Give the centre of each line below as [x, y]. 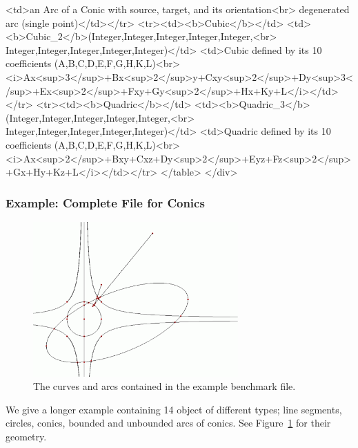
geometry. [26, 437]
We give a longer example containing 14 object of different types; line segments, [174, 409]
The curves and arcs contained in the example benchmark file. [165, 386]
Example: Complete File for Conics [105, 202]
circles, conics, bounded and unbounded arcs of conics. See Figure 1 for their [168, 423]
